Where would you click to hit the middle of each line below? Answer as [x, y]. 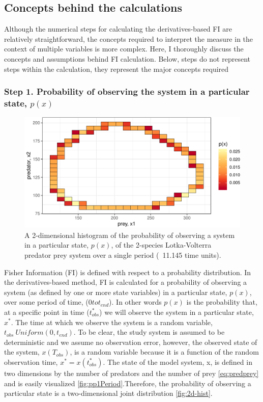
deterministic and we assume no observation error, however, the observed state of [131, 342]
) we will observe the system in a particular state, [177, 312]
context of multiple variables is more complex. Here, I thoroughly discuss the [124, 49]
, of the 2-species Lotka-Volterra [161, 245]
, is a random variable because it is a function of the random [164, 352]
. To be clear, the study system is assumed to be [149, 332]
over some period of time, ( [46, 302]
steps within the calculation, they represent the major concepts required [116, 69]
